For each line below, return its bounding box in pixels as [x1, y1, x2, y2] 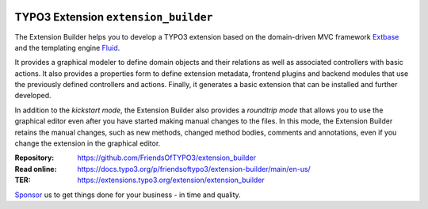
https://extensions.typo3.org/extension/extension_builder [77, 175, 265, 185]
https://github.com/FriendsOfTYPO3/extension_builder [77, 153, 257, 162]
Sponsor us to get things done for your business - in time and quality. [14, 190, 241, 199]
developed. [14, 91, 52, 101]
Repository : [14, 153, 55, 162]
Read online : [14, 164, 57, 173]
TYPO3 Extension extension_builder [14, 10, 213, 24]
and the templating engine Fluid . [14, 43, 120, 52]
